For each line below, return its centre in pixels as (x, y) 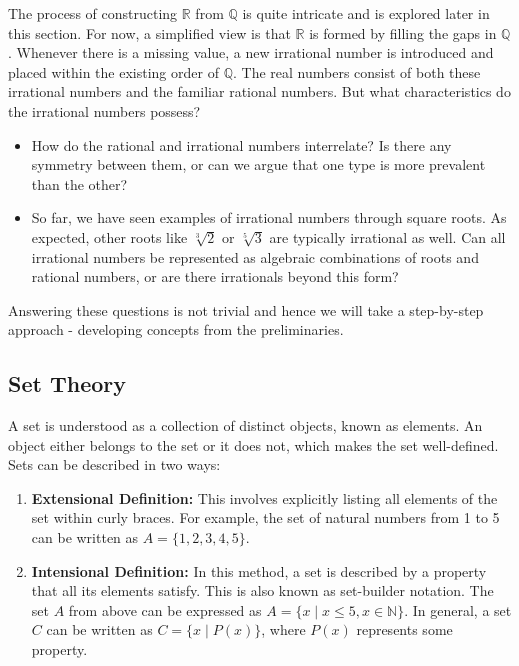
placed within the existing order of (113, 71)
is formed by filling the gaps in (403, 32)
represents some (404, 629)
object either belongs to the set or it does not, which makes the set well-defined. (253, 444)
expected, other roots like (109, 236)
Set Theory (67, 383)
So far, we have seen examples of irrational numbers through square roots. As (269, 217)
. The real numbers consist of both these (356, 71)
